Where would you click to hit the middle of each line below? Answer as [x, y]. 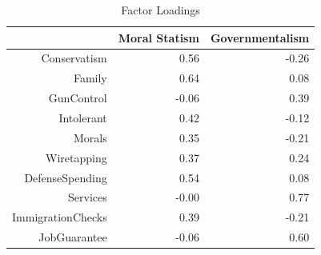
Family [90, 78]
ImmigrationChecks [60, 217]
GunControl [78, 98]
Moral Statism [158, 37]
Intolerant [83, 117]
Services [88, 197]
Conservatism [74, 58]
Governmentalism [260, 37]
